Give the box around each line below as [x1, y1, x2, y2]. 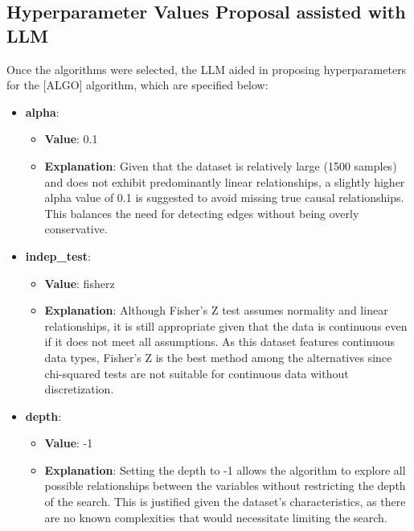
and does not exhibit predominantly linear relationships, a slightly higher [44, 173, 405, 190]
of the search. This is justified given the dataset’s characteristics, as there [44, 493, 406, 510]
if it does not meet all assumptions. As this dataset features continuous [44, 333, 396, 350]
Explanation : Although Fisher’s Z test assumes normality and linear [44, 302, 388, 319]
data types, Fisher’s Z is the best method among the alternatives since [44, 348, 392, 365]
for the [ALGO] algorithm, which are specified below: [6, 76, 268, 93]
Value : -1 [44, 434, 93, 451]
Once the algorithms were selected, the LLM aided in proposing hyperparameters [6, 60, 407, 77]
